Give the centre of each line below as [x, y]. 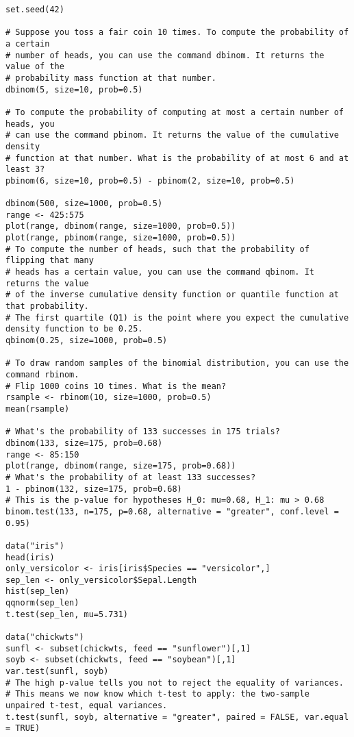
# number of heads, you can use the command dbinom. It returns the [165, 55]
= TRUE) [23, 728]
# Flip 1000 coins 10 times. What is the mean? [116, 386]
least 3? [25, 170]
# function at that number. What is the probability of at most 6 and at [177, 158]
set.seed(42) [35, 10]
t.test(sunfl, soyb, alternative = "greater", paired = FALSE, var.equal [177, 717]
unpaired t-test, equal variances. [87, 706]
